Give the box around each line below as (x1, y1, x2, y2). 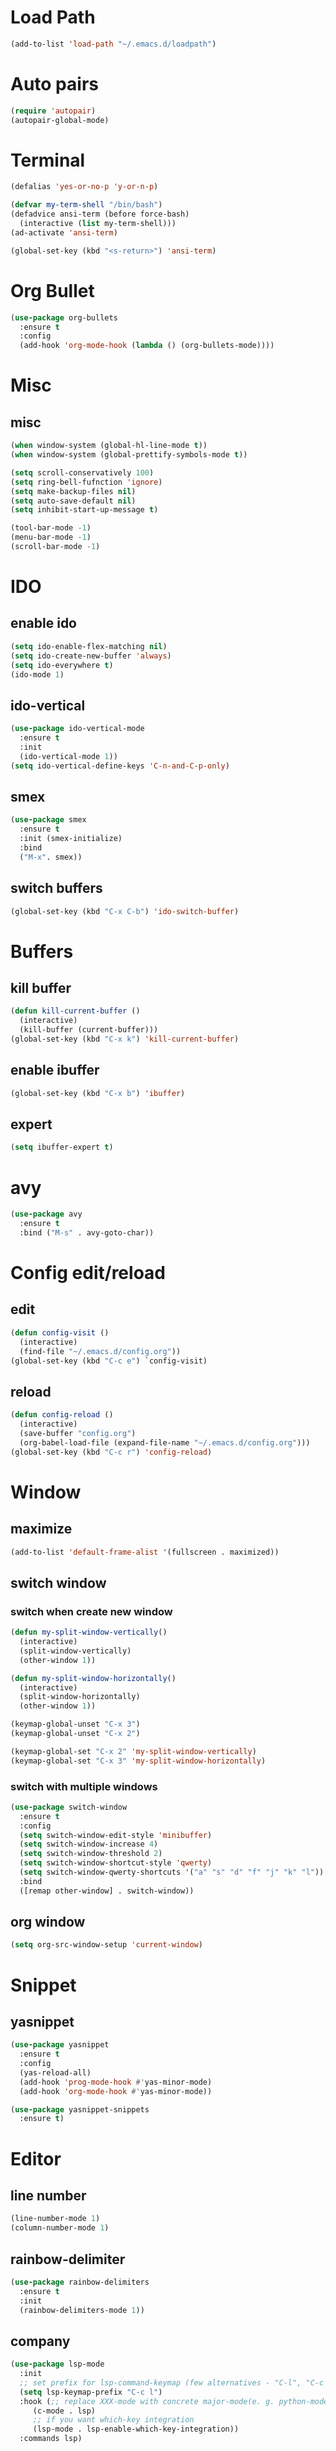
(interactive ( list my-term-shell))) (19, 219, 177, 229)
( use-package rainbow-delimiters (10, 2277, 150, 2287)
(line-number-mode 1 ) (10, 2214, 101, 2224)
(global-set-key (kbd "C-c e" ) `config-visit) (10, 1356, 208, 1366)
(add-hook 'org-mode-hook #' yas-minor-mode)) (19, 2086, 213, 2096)
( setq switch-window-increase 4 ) (19, 1839, 159, 1850)
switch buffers (10, 880, 103, 897)
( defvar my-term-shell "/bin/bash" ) (10, 200, 163, 210)
